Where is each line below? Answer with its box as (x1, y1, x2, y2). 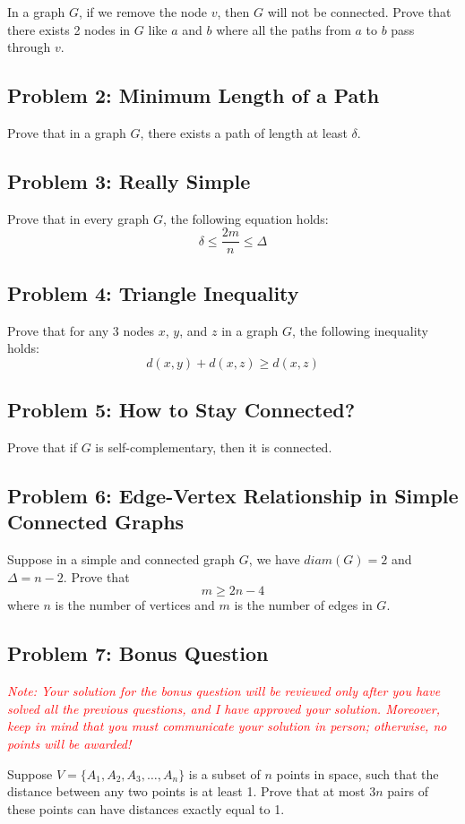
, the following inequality (291, 321, 429, 339)
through (7, 38, 51, 56)
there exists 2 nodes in (7, 20, 131, 39)
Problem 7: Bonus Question (7, 639, 269, 667)
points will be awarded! (7, 734, 132, 752)
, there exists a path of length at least (140, 123, 348, 142)
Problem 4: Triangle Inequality (7, 279, 299, 306)
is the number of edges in (234, 596, 373, 614)
